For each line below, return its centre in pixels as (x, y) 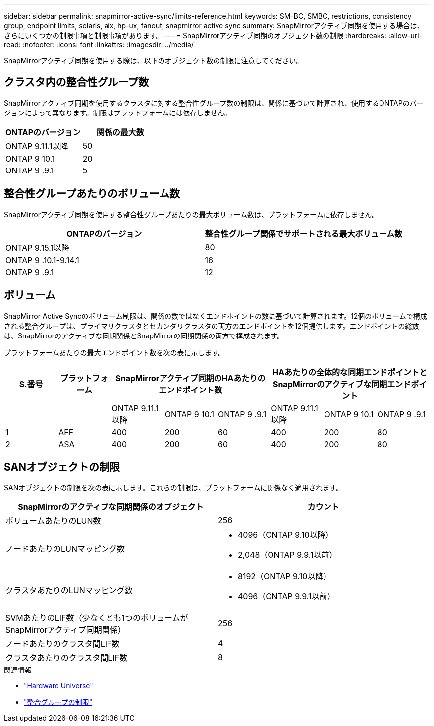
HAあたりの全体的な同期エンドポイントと (350, 372)
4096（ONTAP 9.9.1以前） (287, 596)
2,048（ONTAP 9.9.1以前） (288, 555)
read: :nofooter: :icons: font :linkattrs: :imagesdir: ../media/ (99, 44)
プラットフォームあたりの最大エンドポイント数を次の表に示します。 (115, 352)
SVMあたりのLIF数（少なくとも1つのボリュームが (97, 618)
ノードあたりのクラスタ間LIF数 (63, 644)
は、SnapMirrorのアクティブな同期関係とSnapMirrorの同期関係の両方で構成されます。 (144, 335)
